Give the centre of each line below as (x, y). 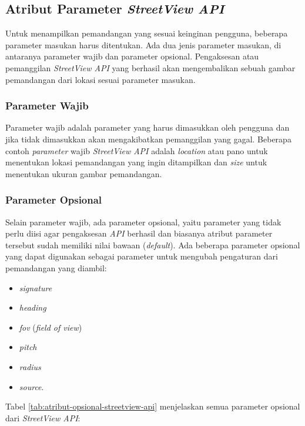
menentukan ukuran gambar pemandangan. (84, 173)
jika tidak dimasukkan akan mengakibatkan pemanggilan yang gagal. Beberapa (148, 139)
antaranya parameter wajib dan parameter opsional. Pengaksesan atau (132, 56)
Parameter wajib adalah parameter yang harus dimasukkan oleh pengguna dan (148, 127)
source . (31, 386)
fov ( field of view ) (51, 327)
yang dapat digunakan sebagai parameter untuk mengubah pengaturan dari (142, 256)
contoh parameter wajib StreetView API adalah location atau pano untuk (137, 150)
